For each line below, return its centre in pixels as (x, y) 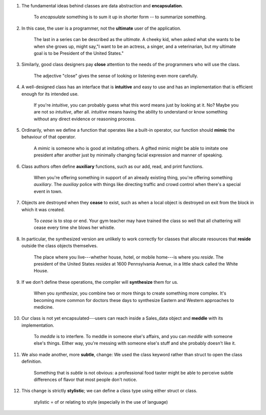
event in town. (48, 191)
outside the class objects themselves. (60, 246)
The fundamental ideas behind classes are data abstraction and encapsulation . (102, 6)
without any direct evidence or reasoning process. (85, 119)
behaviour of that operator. (49, 137)
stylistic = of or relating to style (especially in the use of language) (101, 402)
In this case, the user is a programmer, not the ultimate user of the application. (101, 28)
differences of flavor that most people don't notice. (85, 379)
